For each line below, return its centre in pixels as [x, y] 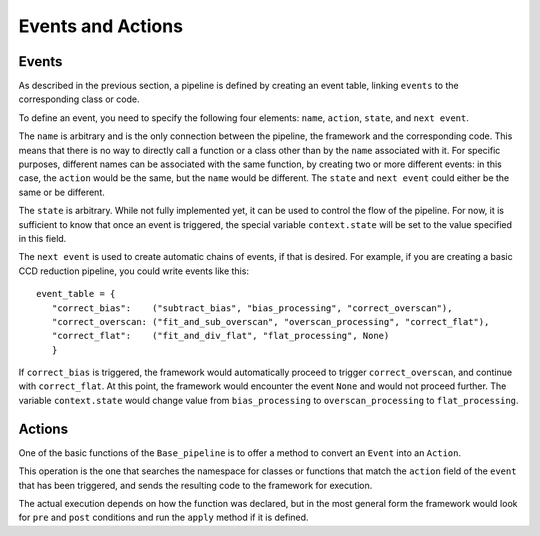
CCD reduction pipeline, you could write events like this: [134, 271]
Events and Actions [101, 26]
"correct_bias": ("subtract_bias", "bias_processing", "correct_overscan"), [252, 308]
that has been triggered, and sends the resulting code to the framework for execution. [195, 485]
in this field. [42, 238]
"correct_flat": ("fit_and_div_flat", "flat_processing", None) [220, 336]
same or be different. [61, 192]
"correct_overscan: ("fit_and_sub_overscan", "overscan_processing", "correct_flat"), [270, 321]
